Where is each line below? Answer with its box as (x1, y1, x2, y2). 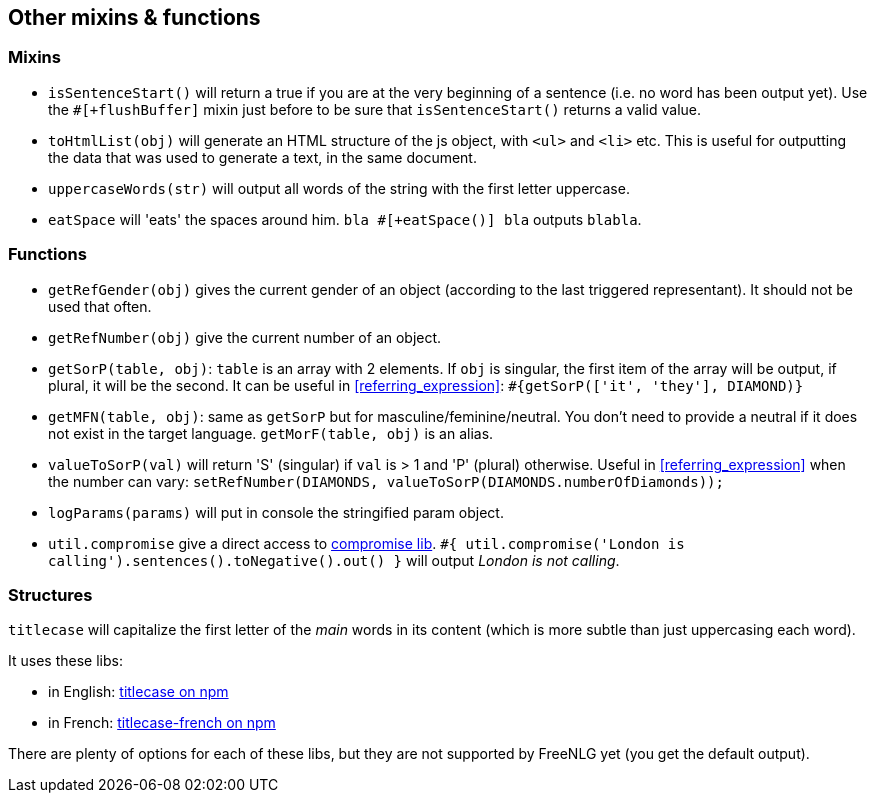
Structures (8, 584, 93, 605)
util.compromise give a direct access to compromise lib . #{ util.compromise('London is (48, 534, 685, 552)
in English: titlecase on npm (48, 683, 229, 701)
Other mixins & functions (8, 5, 261, 30)
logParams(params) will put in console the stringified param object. (48, 503, 504, 521)
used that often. (48, 297, 152, 315)
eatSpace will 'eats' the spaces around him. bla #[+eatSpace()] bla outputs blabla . (48, 210, 642, 228)
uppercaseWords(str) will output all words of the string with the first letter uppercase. (48, 179, 630, 197)
